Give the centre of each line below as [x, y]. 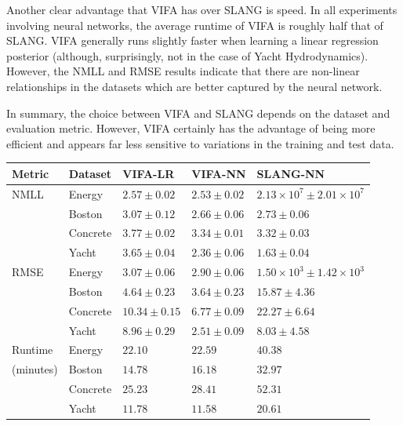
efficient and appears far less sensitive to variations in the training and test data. [200, 143]
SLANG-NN [291, 173]
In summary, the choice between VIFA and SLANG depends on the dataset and [198, 113]
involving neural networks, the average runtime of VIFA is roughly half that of [195, 25]
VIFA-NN [219, 173]
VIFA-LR [149, 173]
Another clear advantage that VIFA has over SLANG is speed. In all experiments [202, 9]
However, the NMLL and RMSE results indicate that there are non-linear [183, 71]
